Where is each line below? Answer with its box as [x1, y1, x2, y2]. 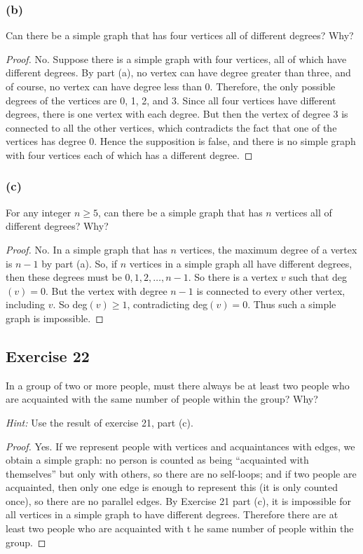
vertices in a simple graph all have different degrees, [129, 256, 352, 270]
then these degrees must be [6, 270, 122, 284]
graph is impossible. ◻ [6, 310, 104, 325]
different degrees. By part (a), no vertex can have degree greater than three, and [6, 65, 351, 80]
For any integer [6, 205, 71, 219]
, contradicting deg [127, 297, 208, 312]
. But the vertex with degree [45, 283, 167, 298]
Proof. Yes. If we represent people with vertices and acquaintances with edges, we [6, 438, 355, 453]
